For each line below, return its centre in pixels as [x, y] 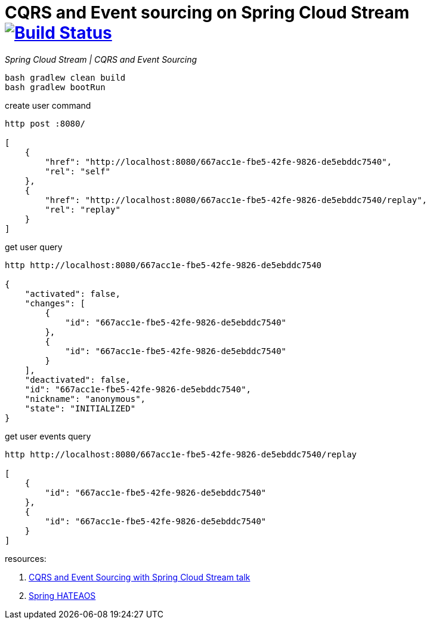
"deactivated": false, [78, 379]
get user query [34, 247]
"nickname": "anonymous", [85, 399]
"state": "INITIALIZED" [80, 408]
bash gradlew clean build [65, 77]
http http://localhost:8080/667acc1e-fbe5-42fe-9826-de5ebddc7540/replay [181, 454]
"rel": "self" [78, 171]
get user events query [48, 436]
